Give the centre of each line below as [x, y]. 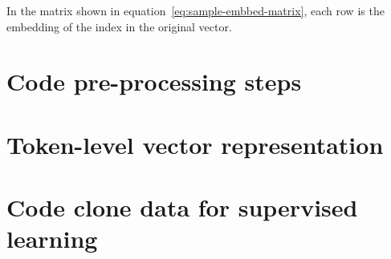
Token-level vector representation [195, 144]
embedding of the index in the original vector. [119, 26]
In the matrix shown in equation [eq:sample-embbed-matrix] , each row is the [195, 10]
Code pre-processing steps [154, 81]
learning [52, 239]
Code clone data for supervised [182, 207]
